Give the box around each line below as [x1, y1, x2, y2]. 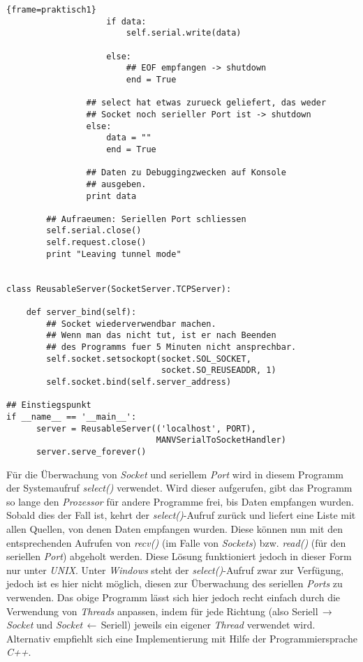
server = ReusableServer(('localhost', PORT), [36, 423, 256, 434]
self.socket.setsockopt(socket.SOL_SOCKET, [46, 353, 251, 364]
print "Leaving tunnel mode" [46, 249, 181, 259]
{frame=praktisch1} [6, 5, 96, 15]
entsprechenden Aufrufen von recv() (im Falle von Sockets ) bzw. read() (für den [6, 535, 346, 550]
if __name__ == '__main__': [6, 411, 137, 422]
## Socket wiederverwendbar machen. [46, 318, 216, 329]
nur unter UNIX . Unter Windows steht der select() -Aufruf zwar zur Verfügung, [6, 562, 344, 577]
